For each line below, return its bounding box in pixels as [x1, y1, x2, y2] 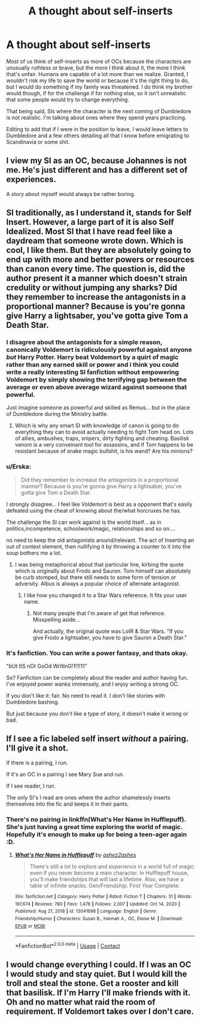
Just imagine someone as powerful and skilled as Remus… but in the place [6, 404, 190, 411]
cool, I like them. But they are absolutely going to [6, 245, 191, 255]
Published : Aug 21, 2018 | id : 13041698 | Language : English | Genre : [14, 908, 157, 915]
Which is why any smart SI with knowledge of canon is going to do [14, 422, 179, 429]
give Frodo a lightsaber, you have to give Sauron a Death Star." [32, 634, 187, 641]
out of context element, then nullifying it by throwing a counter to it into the [6, 542, 191, 550]
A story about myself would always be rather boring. [6, 190, 136, 197]
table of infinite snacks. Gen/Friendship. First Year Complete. [29, 882, 181, 890]
